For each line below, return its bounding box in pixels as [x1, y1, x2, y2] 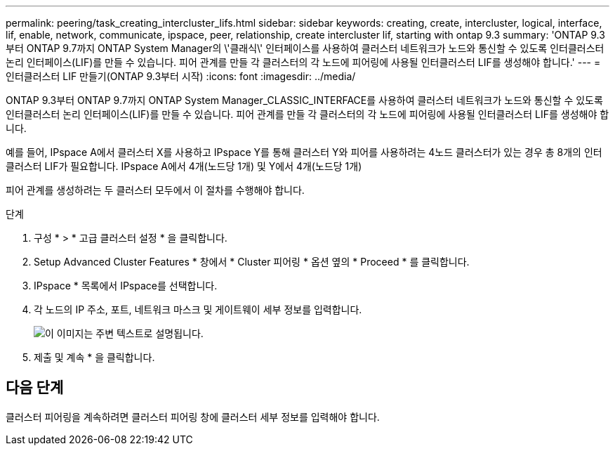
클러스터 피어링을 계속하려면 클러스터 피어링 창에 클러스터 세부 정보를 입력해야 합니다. [6, 410, 380, 423]
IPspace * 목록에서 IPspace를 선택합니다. [34, 280, 218, 292]
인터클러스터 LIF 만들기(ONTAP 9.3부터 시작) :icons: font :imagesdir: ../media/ [6, 70, 356, 82]
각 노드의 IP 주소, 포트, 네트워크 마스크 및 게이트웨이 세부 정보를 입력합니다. [34, 303, 362, 315]
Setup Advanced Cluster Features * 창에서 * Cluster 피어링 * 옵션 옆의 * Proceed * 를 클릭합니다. [34, 256, 470, 268]
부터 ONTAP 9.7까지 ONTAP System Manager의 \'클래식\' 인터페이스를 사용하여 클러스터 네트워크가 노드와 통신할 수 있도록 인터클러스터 [6, 42, 604, 54]
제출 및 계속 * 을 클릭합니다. [34, 351, 155, 363]
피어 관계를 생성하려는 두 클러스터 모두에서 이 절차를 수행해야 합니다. [6, 184, 305, 196]
